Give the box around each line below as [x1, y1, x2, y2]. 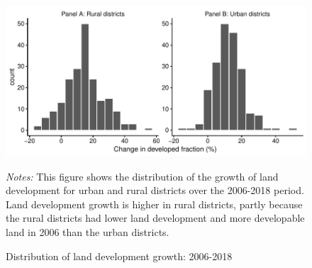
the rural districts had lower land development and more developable [6, 210, 305, 225]
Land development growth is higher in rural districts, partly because [6, 196, 303, 211]
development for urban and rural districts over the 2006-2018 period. [6, 183, 304, 198]
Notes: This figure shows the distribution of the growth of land [6, 168, 279, 183]
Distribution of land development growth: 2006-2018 [6, 248, 233, 263]
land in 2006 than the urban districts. [6, 224, 169, 239]
